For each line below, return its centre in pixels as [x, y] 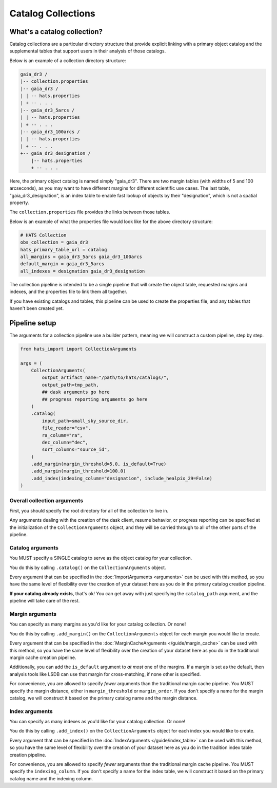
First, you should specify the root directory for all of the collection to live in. [89, 510]
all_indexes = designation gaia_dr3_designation [83, 271]
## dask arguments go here [76, 392]
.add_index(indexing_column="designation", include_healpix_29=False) [122, 478]
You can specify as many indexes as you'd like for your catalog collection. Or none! [97, 722]
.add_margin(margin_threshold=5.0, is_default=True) [99, 464]
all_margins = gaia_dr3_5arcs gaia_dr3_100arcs [81, 257]
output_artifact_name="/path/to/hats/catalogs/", [105, 378]
